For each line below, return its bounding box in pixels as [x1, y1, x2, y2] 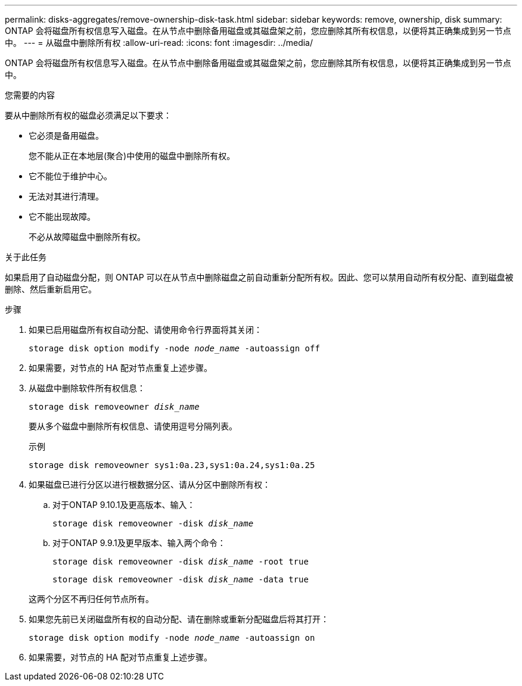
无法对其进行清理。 [29, 191, 104, 201]
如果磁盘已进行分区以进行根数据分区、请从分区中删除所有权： [29, 479, 271, 489]
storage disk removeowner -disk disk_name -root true [52, 557, 309, 566]
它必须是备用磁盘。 [29, 130, 104, 141]
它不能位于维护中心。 [29, 171, 112, 181]
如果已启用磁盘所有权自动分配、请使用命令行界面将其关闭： [29, 325, 262, 335]
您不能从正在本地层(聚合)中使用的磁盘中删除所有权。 [29, 151, 235, 161]
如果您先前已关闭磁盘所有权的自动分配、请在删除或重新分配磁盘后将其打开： [29, 614, 329, 624]
